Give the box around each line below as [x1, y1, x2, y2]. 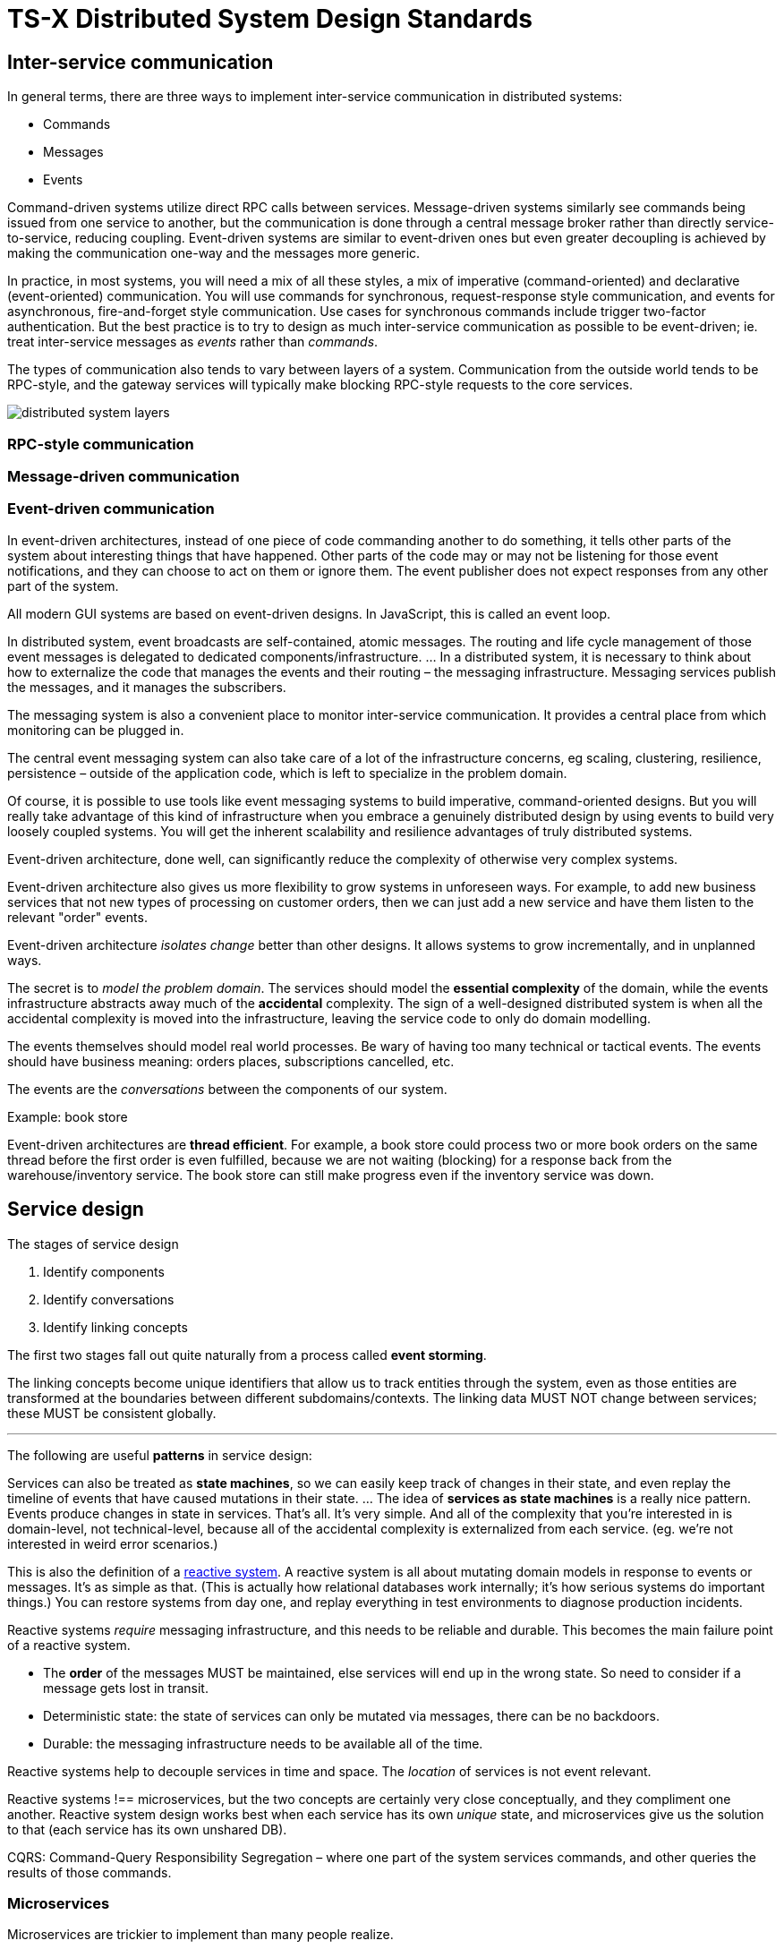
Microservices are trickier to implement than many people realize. [7, 1927, 394, 1943]
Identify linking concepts [43, 1319, 188, 1335]
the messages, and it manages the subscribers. [7, 679, 286, 695]
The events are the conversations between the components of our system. [7, 1081, 447, 1097]
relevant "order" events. [7, 909, 148, 925]
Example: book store [7, 1108, 128, 1124]
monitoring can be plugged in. [7, 722, 184, 738]
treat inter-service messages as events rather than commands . [7, 334, 379, 350]
